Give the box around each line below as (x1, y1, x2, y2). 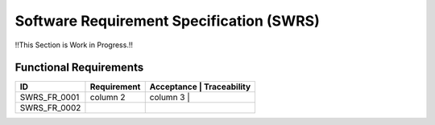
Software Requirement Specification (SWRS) (14, 12, 320, 30)
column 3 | (149, 92, 191, 103)
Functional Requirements (14, 61, 144, 75)
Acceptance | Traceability (149, 81, 251, 92)
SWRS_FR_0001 (19, 92, 80, 103)
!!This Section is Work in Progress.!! (14, 40, 133, 50)
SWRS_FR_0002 (19, 103, 81, 114)
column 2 (89, 92, 126, 103)
